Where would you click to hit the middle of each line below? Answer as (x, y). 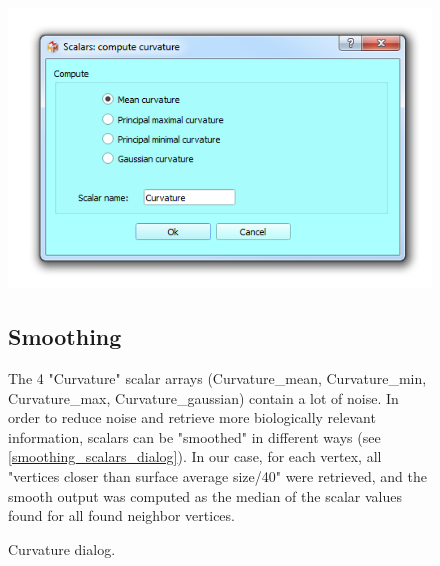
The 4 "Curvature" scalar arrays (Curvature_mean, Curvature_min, (217, 378)
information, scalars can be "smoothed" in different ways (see (194, 436)
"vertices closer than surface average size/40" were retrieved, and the (217, 475)
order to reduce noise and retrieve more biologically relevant (192, 417)
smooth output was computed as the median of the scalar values (205, 495)
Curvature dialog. (62, 548)
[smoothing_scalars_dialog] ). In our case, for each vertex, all (195, 456)
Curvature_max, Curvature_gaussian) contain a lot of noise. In (203, 397)
